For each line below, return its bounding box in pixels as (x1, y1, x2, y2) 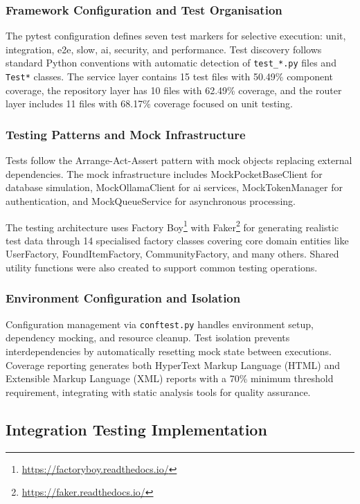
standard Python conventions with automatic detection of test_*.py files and (6, 55, 336, 70)
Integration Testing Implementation (6, 418, 267, 440)
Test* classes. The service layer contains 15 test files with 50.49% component (6, 69, 334, 84)
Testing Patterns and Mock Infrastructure (6, 125, 246, 143)
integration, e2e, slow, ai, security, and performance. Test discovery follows (6, 42, 322, 56)
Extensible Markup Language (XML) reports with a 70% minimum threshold (6, 371, 334, 386)
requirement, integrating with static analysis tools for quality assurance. (6, 384, 311, 399)
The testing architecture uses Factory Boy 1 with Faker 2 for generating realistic (6, 217, 339, 234)
